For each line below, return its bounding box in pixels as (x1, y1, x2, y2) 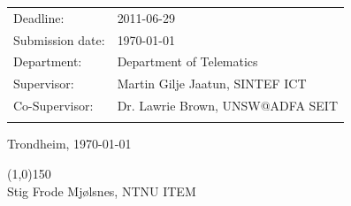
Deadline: (13, 8, 65, 27)
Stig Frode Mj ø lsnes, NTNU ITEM (7, 181, 196, 200)
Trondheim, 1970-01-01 (7, 134, 132, 153)
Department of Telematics (117, 52, 258, 71)
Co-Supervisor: (13, 96, 94, 115)
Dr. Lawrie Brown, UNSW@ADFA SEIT (117, 96, 339, 115)
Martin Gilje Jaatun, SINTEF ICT (117, 74, 307, 93)
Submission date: (13, 30, 105, 49)
